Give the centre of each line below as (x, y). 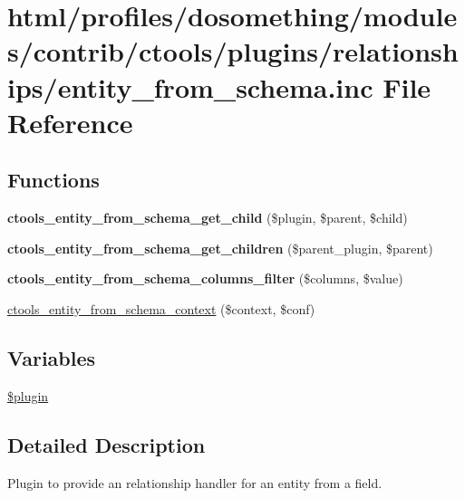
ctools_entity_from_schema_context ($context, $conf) (161, 308)
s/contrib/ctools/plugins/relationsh (233, 51)
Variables (52, 357)
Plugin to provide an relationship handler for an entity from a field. (195, 482)
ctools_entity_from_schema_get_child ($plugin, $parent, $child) (208, 218)
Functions (53, 180)
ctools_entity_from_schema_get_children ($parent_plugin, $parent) (220, 248)
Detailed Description (107, 444)
